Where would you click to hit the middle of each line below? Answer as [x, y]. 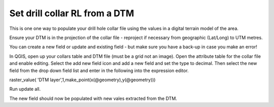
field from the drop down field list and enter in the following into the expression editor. [99, 70]
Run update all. [25, 89]
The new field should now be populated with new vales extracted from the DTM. [93, 98]
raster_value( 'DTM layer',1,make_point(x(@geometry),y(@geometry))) [82, 80]
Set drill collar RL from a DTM [72, 13]
